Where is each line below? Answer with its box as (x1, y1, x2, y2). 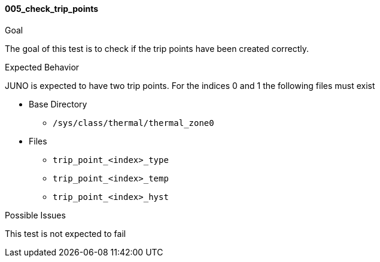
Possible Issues (5, 209, 66, 220)
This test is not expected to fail (5, 228, 126, 239)
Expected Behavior (5, 61, 80, 72)
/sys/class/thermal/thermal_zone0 (53, 118, 214, 128)
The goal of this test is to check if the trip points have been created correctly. (5, 43, 309, 54)
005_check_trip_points (5, 4, 99, 14)
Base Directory (29, 98, 87, 109)
